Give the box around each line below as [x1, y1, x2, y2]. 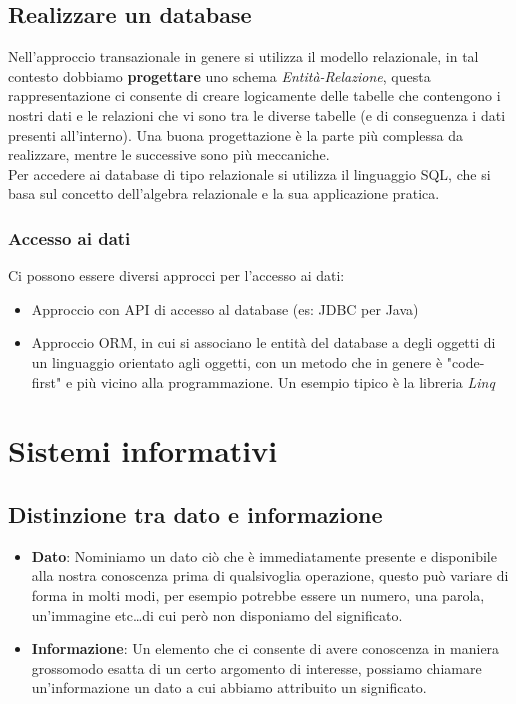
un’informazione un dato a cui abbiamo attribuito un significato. [31, 677, 427, 698]
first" [31, 371, 62, 392]
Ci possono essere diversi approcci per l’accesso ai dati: [8, 265, 345, 286]
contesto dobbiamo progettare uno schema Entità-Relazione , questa [8, 65, 431, 86]
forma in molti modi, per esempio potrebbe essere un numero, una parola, [31, 584, 485, 605]
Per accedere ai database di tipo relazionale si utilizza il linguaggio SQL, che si [8, 163, 491, 184]
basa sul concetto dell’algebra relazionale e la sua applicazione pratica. [8, 183, 440, 204]
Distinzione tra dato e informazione [8, 498, 383, 529]
